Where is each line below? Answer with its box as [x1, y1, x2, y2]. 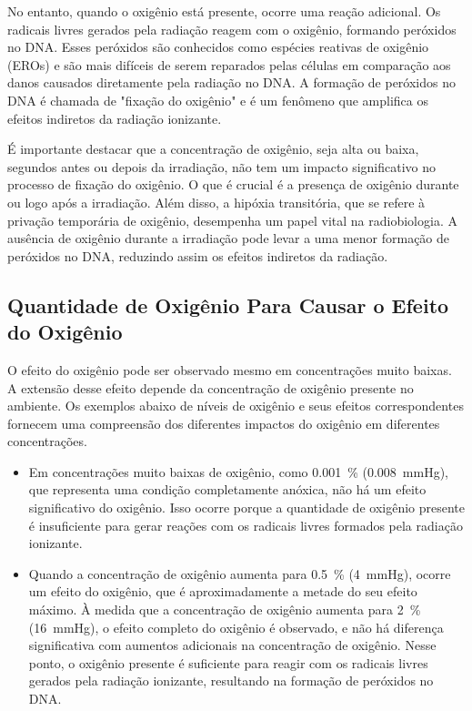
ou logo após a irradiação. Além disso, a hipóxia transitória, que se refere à [7, 192, 426, 211]
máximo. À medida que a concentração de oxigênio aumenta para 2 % [28, 600, 421, 619]
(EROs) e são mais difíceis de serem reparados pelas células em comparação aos [7, 55, 451, 74]
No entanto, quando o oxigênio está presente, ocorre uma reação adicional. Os [7, 2, 441, 20]
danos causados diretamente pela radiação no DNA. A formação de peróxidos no [7, 73, 456, 92]
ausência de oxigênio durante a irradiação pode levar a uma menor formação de [7, 229, 450, 248]
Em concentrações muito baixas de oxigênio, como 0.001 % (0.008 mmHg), [28, 462, 448, 481]
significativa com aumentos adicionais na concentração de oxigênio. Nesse [28, 635, 437, 655]
